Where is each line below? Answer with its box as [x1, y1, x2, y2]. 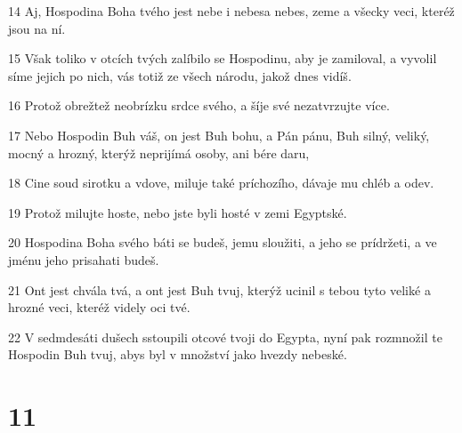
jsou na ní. [8, 19, 66, 37]
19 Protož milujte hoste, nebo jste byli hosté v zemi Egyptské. [8, 203, 347, 221]
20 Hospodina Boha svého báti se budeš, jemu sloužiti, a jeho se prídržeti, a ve [8, 233, 437, 252]
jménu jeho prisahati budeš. [8, 250, 159, 269]
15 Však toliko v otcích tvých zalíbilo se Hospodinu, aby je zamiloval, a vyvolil [8, 49, 437, 68]
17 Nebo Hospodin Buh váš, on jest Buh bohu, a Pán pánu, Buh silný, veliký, [8, 125, 430, 144]
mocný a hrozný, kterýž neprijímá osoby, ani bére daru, [8, 143, 310, 162]
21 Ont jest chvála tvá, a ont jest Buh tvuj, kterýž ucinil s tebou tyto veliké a [8, 280, 431, 299]
